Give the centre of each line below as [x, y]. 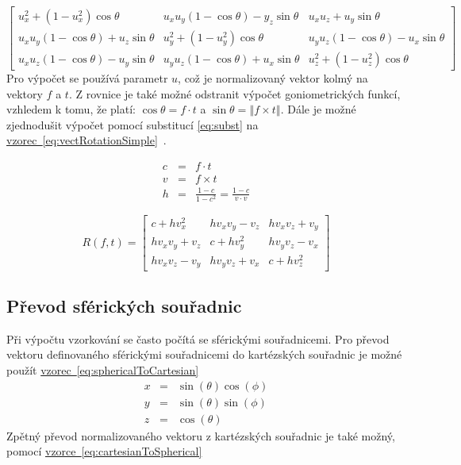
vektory [25, 93]
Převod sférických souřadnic [124, 305]
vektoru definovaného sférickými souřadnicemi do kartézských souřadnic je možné [204, 354]
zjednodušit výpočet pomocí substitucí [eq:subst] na [133, 124]
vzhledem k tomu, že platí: [71, 109]
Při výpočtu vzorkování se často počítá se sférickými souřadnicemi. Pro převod [198, 338]
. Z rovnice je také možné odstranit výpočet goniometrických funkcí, [234, 93]
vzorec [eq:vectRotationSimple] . [86, 140]
